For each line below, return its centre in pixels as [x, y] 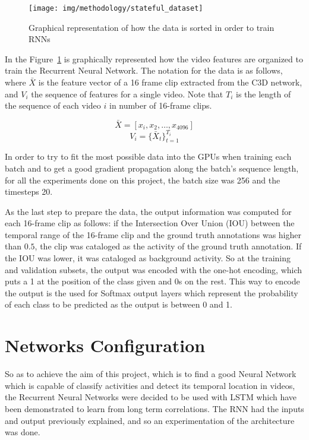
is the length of [263, 94]
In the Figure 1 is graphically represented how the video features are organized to [154, 58]
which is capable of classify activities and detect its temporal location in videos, [150, 385]
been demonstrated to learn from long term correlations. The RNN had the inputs [154, 408]
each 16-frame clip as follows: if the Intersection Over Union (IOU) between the [150, 223]
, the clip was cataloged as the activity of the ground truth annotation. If [168, 246]
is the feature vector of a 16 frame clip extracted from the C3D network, [170, 82]
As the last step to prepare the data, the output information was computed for [148, 211]
